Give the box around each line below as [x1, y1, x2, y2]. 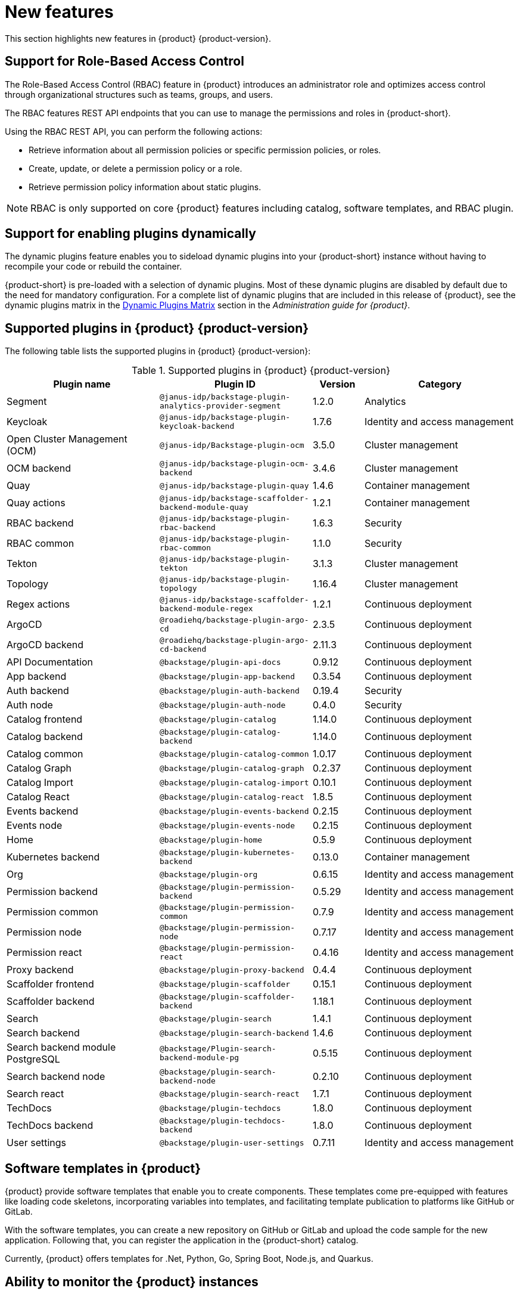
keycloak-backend [160, 422, 235, 431]
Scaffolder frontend [7, 978, 94, 990]
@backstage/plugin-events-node [160, 821, 295, 830]
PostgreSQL [7, 1053, 60, 1066]
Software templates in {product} [5, 1160, 201, 1176]
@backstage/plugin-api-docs [160, 657, 281, 667]
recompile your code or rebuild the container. [5, 261, 182, 272]
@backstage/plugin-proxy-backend [160, 965, 304, 974]
